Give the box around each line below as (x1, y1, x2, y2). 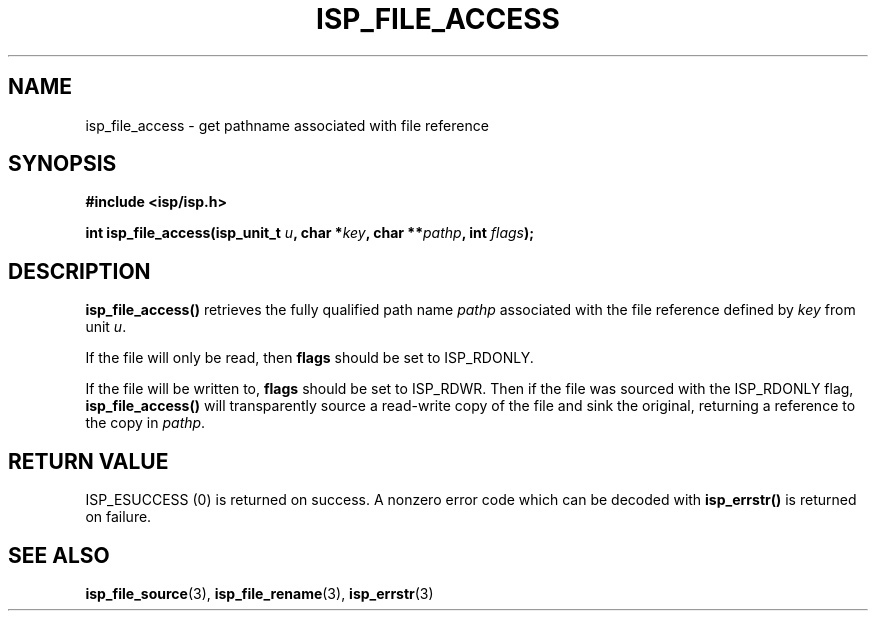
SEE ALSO (8, 542, 110, 568)
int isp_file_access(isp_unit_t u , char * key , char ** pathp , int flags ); (85, 224, 535, 242)
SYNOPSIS (8, 151, 117, 177)
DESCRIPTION (8, 258, 151, 284)
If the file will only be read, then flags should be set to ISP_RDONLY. (85, 349, 534, 367)
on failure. (85, 508, 152, 526)
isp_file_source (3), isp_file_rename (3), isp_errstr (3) (85, 584, 434, 602)
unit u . (85, 318, 127, 336)
